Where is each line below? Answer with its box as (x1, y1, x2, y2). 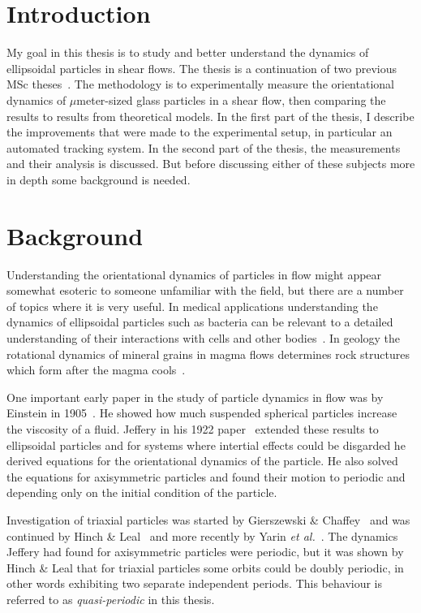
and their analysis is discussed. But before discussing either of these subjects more (6, 155, 415, 172)
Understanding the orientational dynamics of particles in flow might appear (6, 265, 382, 283)
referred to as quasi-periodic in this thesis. (6, 590, 215, 607)
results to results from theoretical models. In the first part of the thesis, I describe (6, 107, 415, 124)
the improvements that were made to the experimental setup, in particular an (6, 123, 393, 140)
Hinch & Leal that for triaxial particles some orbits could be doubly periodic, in (6, 559, 404, 576)
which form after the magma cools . (6, 361, 186, 378)
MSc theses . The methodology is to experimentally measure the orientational (6, 76, 394, 93)
